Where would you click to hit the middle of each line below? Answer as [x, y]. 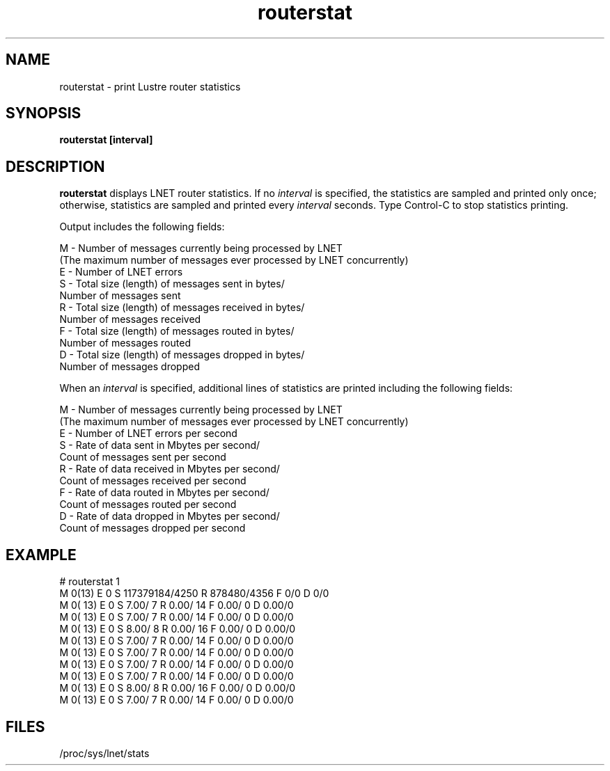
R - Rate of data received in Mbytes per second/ [170, 469]
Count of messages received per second [153, 481]
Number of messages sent [120, 296]
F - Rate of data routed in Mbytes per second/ [164, 493]
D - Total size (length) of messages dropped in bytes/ [182, 355]
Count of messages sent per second [143, 457]
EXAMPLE [41, 555]
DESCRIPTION [55, 166]
